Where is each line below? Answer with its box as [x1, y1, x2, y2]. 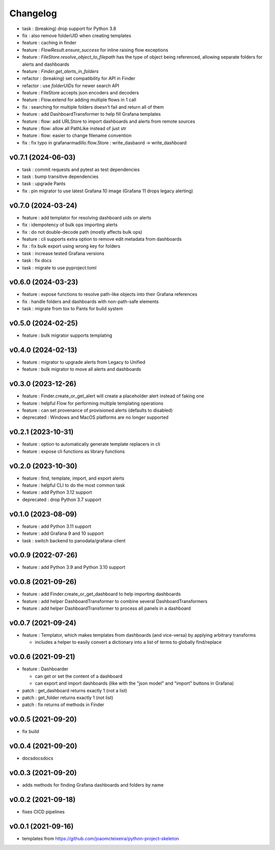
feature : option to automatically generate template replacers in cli [22, 441, 160, 447]
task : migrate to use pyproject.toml [22, 264, 97, 270]
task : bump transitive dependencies [22, 173, 99, 180]
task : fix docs [22, 258, 52, 264]
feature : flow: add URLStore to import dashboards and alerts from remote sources [22, 118, 196, 124]
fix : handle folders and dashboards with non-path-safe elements [22, 298, 159, 305]
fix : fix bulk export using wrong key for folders [22, 243, 121, 249]
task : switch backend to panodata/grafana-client [22, 537, 126, 543]
